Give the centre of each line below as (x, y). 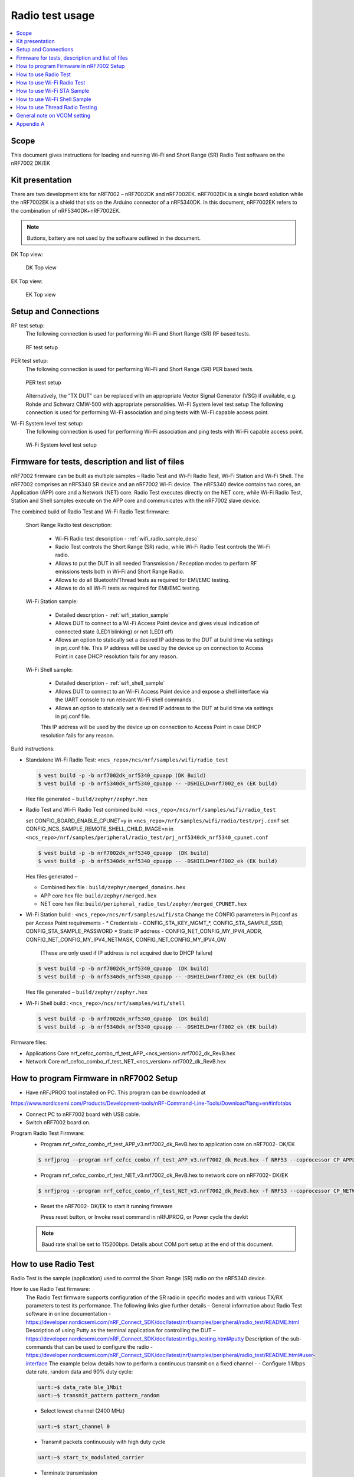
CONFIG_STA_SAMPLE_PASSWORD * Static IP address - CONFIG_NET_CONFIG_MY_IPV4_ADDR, (144, 931)
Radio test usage (53, 15)
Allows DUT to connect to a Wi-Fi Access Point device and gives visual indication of (157, 623)
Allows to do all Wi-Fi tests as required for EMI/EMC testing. (128, 588)
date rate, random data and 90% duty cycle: (79, 1372)
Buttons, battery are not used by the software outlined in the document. (114, 238)
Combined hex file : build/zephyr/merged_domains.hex (113, 887)
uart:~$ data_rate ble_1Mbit (80, 1387)
